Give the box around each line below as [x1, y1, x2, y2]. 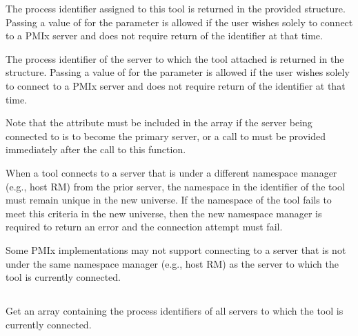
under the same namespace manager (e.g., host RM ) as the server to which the [6, 256, 339, 270]
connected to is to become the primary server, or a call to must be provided [6, 128, 326, 143]
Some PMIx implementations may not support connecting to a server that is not [6, 242, 346, 257]
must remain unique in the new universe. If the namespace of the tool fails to [6, 192, 332, 207]
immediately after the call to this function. [6, 142, 186, 157]
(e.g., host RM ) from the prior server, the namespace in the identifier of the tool [6, 179, 345, 193]
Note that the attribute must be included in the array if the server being [6, 115, 312, 130]
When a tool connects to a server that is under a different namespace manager [6, 165, 337, 179]
